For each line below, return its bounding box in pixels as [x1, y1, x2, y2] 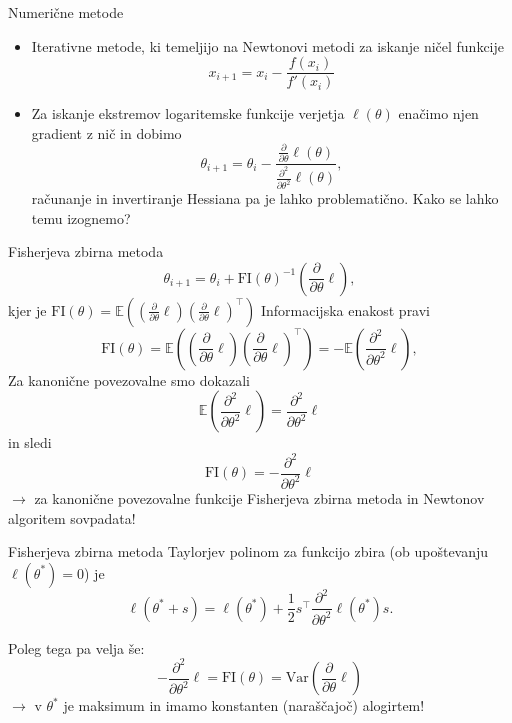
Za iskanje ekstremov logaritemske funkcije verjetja [31, 103, 345, 124]
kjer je [8, 299, 47, 320]
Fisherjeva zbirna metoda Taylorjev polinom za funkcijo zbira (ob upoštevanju [8, 541, 489, 562]
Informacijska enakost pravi [260, 299, 431, 320]
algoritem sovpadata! [8, 507, 136, 528]
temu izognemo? [31, 207, 131, 228]
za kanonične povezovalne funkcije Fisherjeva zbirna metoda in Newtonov [34, 487, 485, 508]
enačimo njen [398, 103, 479, 124]
